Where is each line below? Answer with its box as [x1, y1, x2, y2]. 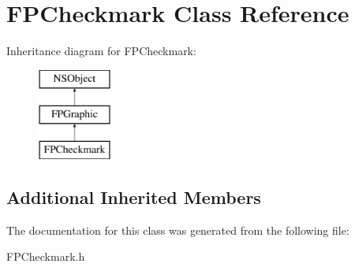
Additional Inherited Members [6, 185, 261, 210]
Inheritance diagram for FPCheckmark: [6, 43, 196, 59]
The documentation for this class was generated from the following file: [6, 221, 349, 238]
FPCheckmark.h [6, 248, 85, 265]
